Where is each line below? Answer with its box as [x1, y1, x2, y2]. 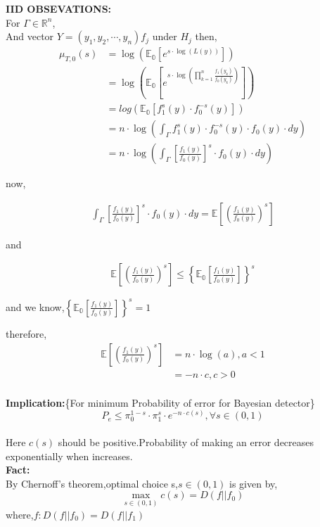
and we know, [6, 299, 65, 314]
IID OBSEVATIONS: [6, 1, 112, 15]
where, [6, 507, 34, 521]
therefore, [6, 326, 47, 341]
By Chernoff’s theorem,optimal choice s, [6, 476, 179, 490]
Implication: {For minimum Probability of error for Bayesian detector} [6, 395, 315, 409]
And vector [6, 29, 54, 44]
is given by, [229, 476, 278, 490]
